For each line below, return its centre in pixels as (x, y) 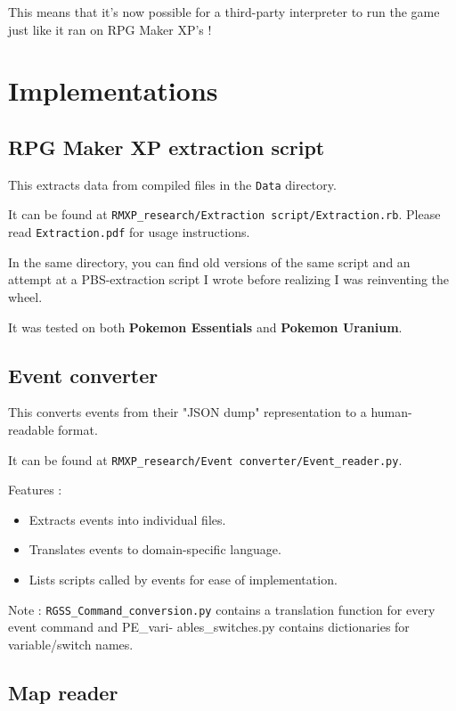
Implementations (113, 90)
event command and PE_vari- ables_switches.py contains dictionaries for (209, 627)
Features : (35, 490)
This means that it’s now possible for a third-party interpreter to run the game (224, 12)
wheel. (25, 296)
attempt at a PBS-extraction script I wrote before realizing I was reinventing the (229, 279)
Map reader (63, 692)
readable (31, 429)
